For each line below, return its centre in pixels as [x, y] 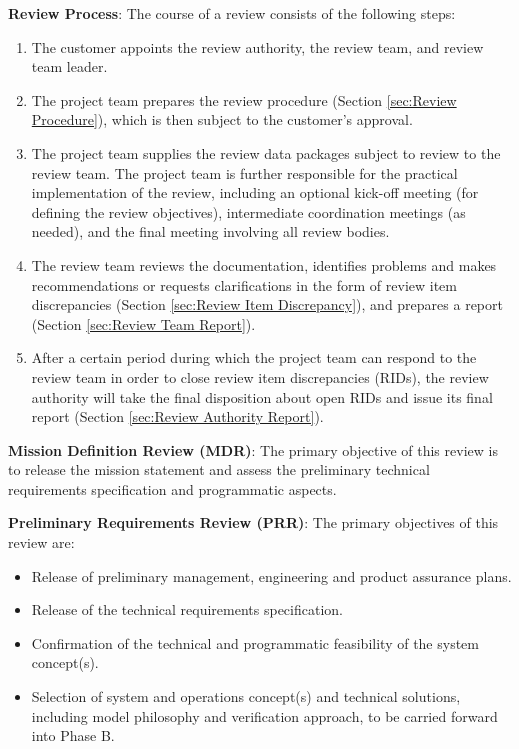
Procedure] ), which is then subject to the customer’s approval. [222, 119]
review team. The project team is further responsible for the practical [244, 172]
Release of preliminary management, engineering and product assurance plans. [271, 575]
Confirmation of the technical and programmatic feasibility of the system [255, 642]
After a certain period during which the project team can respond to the [254, 357]
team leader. [69, 66]
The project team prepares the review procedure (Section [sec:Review [244, 99]
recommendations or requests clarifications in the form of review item [244, 284]
